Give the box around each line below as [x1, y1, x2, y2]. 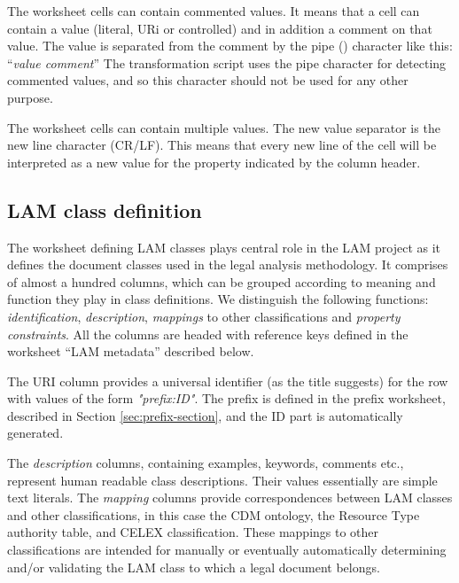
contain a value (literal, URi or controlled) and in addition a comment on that [7, 19, 432, 37]
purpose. [7, 88, 53, 106]
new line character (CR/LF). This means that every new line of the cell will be [7, 136, 437, 154]
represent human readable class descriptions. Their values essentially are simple [7, 470, 438, 489]
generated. [7, 424, 64, 442]
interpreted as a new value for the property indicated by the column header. [7, 152, 421, 171]
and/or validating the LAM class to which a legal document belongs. [7, 557, 380, 576]
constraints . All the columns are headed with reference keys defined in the [7, 324, 408, 343]
